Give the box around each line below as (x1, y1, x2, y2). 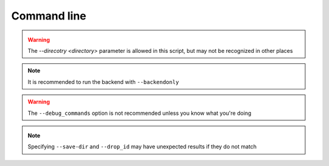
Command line (11, 9, 87, 22)
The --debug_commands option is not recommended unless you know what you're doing (27, 109, 252, 117)
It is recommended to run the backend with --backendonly (27, 78, 179, 85)
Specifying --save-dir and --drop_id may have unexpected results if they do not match (27, 143, 257, 150)
